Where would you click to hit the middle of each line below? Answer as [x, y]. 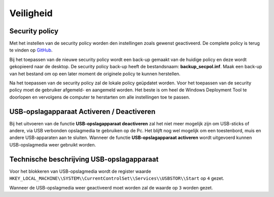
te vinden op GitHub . [31, 50]
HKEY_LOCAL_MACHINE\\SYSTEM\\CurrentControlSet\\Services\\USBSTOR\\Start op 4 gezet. [117, 178]
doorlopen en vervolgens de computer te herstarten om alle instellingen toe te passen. [100, 97]
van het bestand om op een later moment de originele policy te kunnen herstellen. [95, 74]
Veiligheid [31, 13]
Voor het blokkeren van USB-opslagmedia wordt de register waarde [80, 171]
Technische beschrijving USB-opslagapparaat [84, 159]
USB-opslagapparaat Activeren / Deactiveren [82, 111]
